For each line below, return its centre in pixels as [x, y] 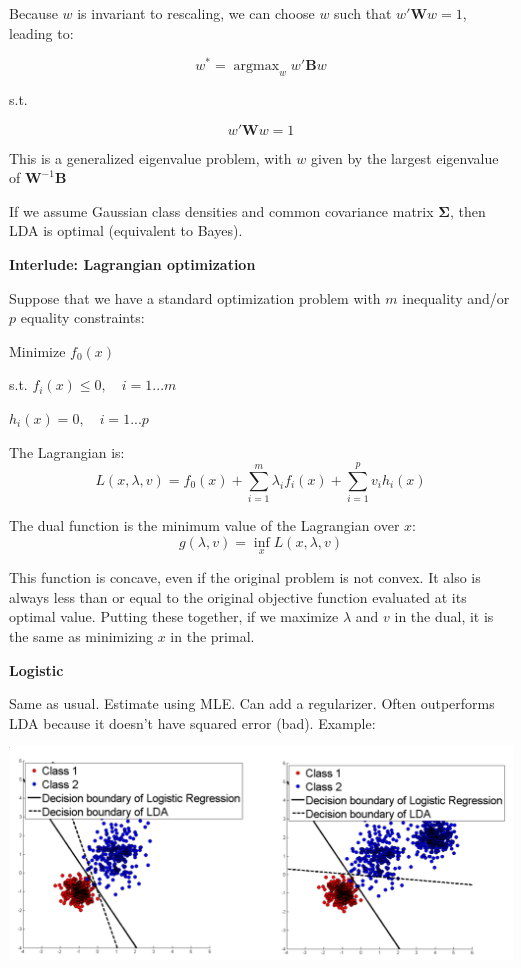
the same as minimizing [81, 635]
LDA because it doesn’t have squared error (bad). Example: [192, 722]
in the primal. [212, 635]
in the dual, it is [444, 616]
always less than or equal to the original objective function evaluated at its [238, 596]
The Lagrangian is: [67, 451]
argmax [256, 66]
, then [467, 210]
